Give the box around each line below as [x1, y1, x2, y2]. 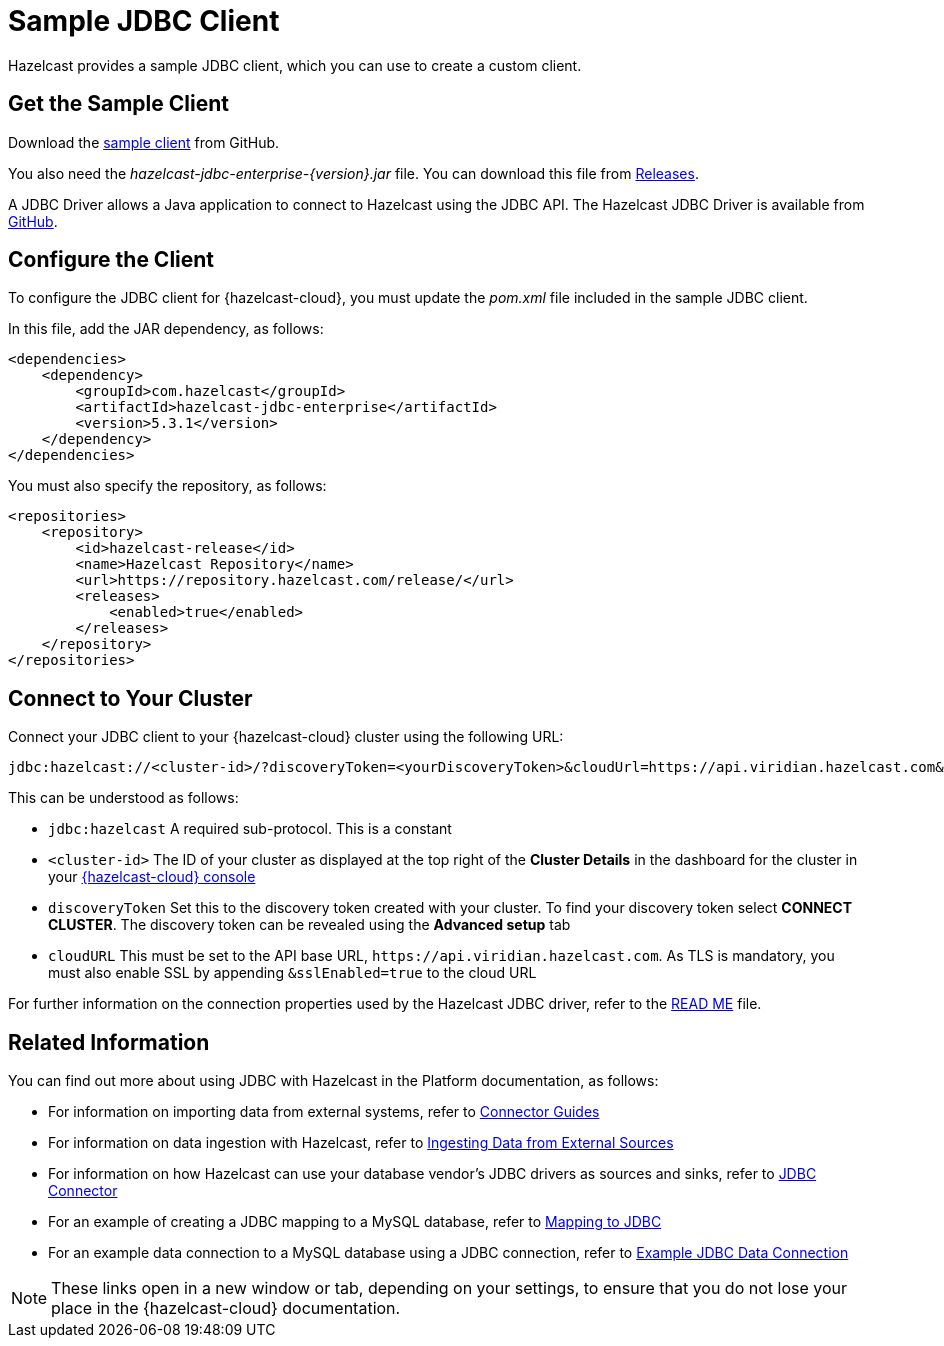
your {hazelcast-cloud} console [48, 868, 256, 886]
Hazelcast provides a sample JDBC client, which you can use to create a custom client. [8, 56, 582, 74]
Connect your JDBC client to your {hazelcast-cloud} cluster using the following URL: [8, 728, 564, 746]
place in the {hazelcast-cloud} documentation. [51, 1298, 401, 1319]
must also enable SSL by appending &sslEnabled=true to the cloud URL [48, 964, 537, 982]
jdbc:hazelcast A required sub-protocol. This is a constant [48, 820, 452, 838]
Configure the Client [8, 247, 215, 273]
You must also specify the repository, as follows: [8, 477, 327, 495]
